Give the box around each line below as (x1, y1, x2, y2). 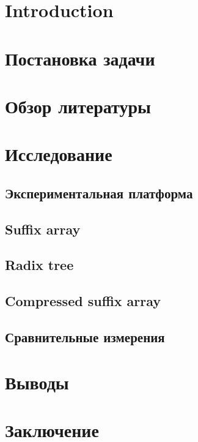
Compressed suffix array (5, 291, 161, 310)
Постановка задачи (5, 45, 155, 70)
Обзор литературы (5, 93, 151, 118)
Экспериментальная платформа (5, 183, 193, 202)
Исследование (5, 141, 112, 167)
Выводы (5, 369, 69, 394)
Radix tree (5, 255, 74, 274)
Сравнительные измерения (5, 328, 165, 346)
